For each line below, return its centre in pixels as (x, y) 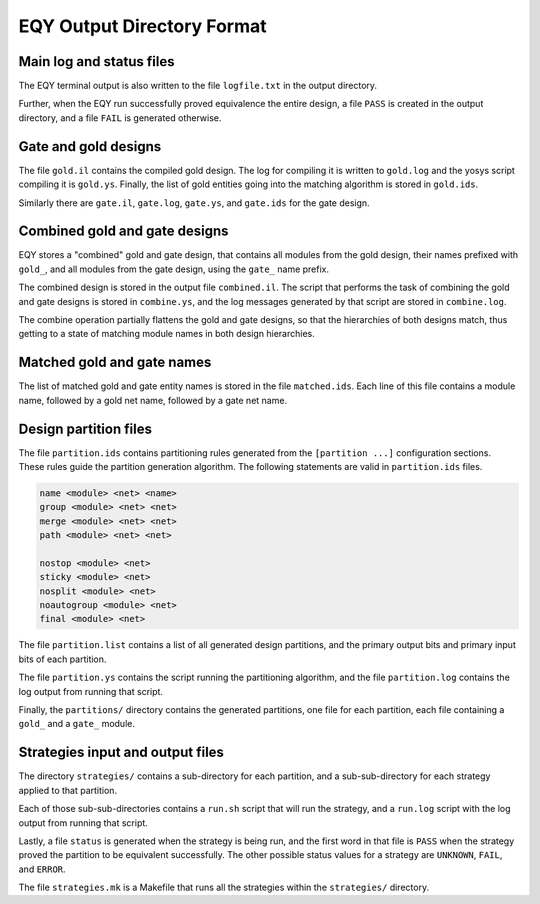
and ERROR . (42, 869)
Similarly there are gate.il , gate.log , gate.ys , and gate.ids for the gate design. (194, 202)
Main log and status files (96, 61)
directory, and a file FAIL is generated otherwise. (120, 117)
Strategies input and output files (121, 752)
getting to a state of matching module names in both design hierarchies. (166, 334)
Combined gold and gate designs (123, 231)
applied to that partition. (68, 790)
